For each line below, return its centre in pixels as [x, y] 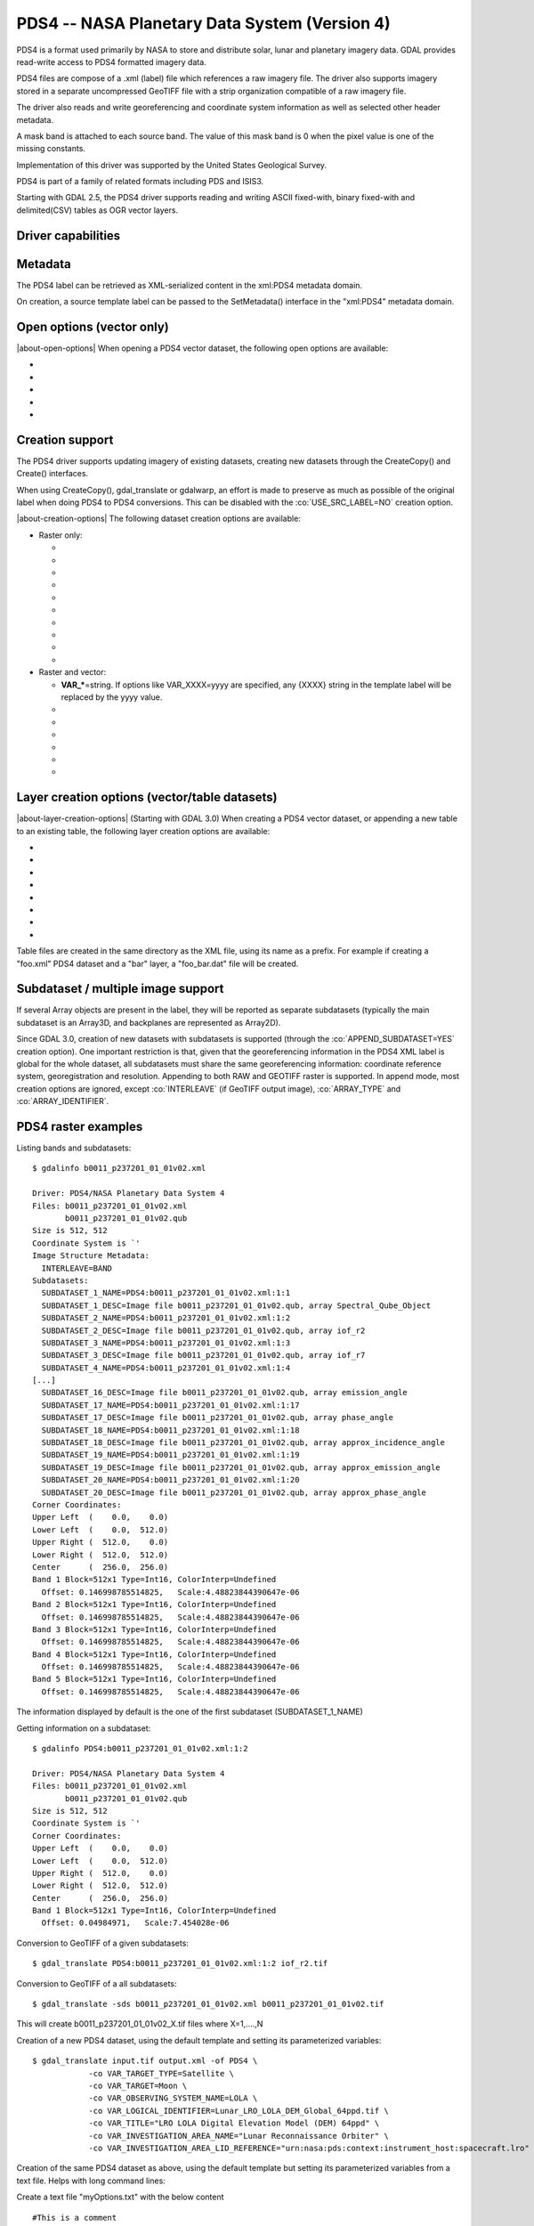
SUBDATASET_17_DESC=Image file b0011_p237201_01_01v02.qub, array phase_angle [218, 1418]
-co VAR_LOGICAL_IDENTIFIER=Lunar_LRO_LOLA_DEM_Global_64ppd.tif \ [239, 2111]
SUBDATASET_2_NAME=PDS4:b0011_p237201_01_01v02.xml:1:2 [166, 1318]
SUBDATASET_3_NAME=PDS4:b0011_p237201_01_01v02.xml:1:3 [166, 1343]
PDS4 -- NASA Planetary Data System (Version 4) [203, 23]
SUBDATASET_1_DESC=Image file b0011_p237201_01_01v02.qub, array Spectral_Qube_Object [236, 1305]
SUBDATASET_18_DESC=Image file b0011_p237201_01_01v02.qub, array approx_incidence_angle [243, 1443]
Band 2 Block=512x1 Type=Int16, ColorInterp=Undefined [154, 1605]
